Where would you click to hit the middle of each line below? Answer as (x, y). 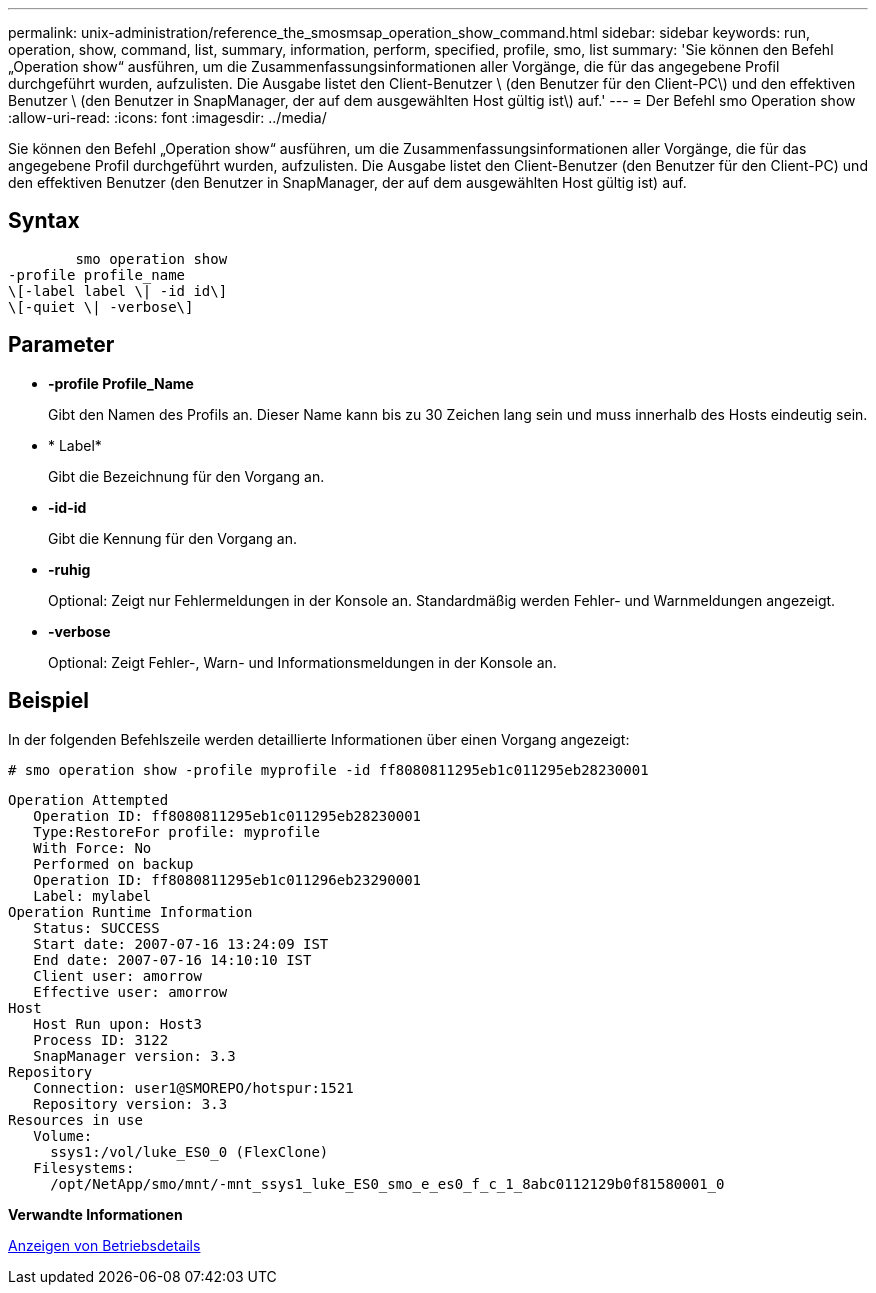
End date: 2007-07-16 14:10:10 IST (172, 959)
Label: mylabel (92, 895)
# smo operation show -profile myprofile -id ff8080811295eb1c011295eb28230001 (328, 769)
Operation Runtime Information (130, 911)
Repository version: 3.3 (130, 1103)
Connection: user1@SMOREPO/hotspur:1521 (193, 1087)
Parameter (61, 345)
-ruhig (69, 569)
